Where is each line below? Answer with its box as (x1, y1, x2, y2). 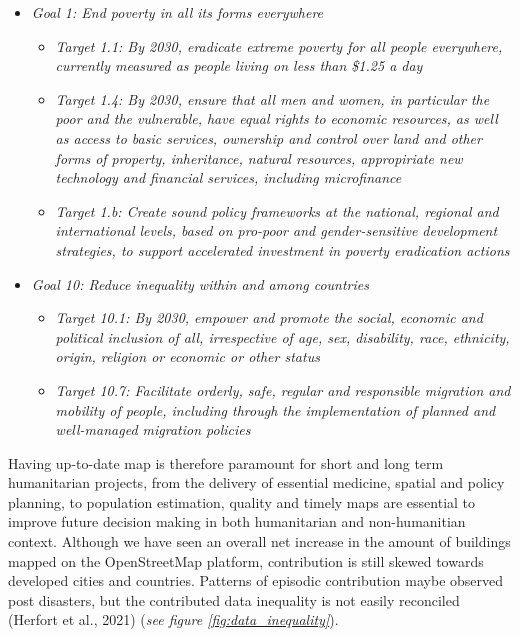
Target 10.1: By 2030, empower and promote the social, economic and (55, 307, 483, 328)
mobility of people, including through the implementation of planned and (55, 399, 496, 420)
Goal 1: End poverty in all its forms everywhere (31, 2, 324, 22)
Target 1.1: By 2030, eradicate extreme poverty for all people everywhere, (55, 35, 503, 56)
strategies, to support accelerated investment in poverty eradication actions (55, 239, 510, 260)
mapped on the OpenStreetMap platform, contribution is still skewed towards (8, 550, 484, 571)
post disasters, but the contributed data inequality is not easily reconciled (8, 589, 460, 610)
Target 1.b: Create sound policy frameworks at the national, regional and (55, 200, 499, 221)
